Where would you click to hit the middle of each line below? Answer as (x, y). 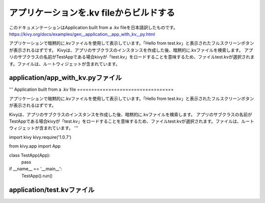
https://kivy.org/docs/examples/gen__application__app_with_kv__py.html (82, 34)
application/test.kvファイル (52, 190)
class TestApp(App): (30, 155)
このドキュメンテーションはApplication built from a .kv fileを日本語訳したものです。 (93, 27)
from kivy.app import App (35, 146)
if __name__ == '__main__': (36, 169)
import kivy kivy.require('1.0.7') (40, 137)
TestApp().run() (37, 176)
